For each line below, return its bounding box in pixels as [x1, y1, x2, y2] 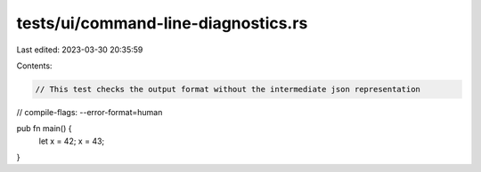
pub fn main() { [16, 123, 72, 134]
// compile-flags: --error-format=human [16, 106, 163, 117]
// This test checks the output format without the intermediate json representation [35, 84, 420, 94]
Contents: [16, 60, 53, 71]
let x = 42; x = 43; [38, 136, 105, 146]
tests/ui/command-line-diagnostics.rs [16, 13, 308, 33]
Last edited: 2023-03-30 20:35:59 [16, 44, 143, 55]
